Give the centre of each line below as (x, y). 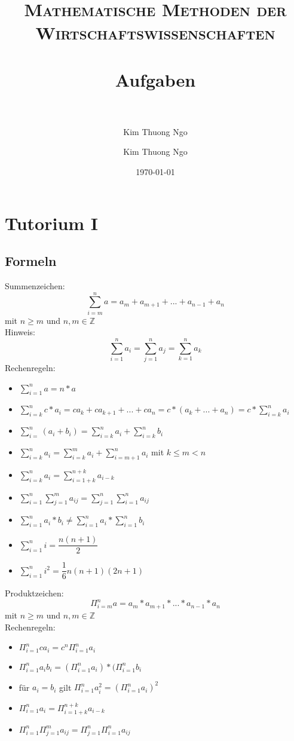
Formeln (31, 261)
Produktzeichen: (34, 593)
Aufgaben (155, 79)
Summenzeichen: (35, 286)
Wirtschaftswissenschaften (155, 33)
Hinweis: (20, 332)
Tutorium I (52, 223)
